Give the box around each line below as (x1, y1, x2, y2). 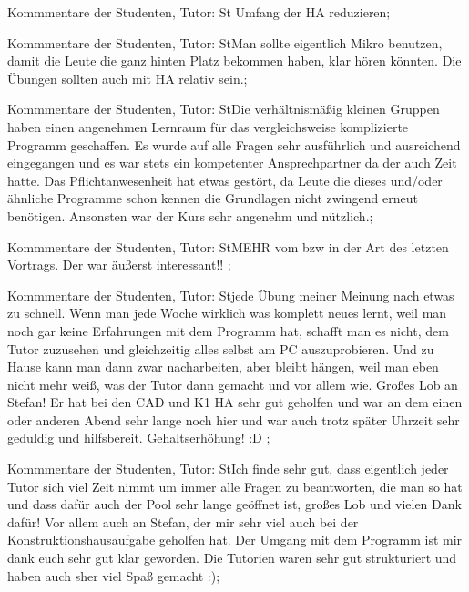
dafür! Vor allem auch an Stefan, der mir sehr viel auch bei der (7, 512, 359, 531)
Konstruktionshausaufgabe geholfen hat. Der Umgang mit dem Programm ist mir (7, 530, 463, 549)
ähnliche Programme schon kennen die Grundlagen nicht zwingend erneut (7, 189, 418, 208)
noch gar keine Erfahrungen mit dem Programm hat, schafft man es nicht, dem (7, 321, 449, 340)
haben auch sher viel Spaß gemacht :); (7, 566, 220, 585)
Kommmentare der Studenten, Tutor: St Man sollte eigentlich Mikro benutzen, (7, 33, 443, 52)
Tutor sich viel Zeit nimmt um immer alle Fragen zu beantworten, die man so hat (7, 476, 463, 495)
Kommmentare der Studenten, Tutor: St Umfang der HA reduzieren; (7, 3, 391, 21)
